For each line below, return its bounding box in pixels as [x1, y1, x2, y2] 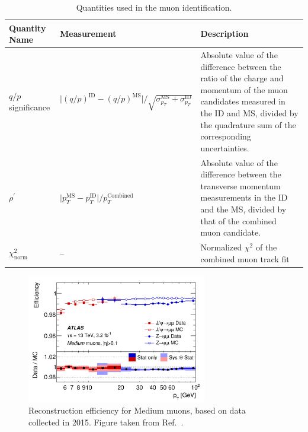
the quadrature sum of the [200, 118, 296, 131]
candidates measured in [200, 95, 285, 107]
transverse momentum [200, 179, 281, 192]
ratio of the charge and [200, 72, 284, 84]
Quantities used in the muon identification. [76, 1, 232, 13]
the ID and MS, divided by [200, 107, 299, 119]
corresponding [200, 130, 251, 142]
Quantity [9, 21, 46, 34]
